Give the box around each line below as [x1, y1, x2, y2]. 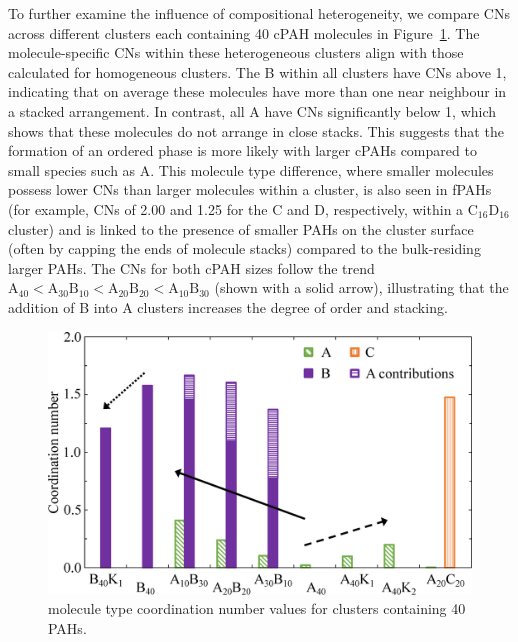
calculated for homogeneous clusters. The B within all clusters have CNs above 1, [8, 61, 507, 82]
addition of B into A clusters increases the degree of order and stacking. [8, 296, 448, 317]
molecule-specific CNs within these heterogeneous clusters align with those [8, 42, 464, 63]
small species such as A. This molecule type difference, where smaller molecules [8, 159, 494, 180]
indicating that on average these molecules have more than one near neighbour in [8, 81, 507, 102]
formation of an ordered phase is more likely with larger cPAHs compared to [8, 140, 477, 161]
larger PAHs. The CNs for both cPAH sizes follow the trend [8, 257, 375, 278]
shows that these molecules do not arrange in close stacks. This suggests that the [8, 120, 504, 141]
